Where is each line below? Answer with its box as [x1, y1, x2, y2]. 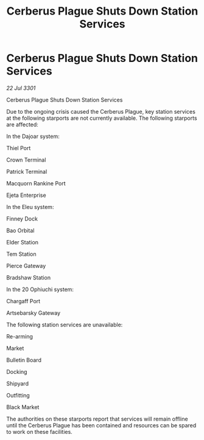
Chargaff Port [6, 297, 41, 304]
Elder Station [6, 238, 38, 246]
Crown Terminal [6, 156, 46, 163]
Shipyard [6, 380, 29, 387]
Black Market [6, 403, 40, 411]
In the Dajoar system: [6, 132, 60, 140]
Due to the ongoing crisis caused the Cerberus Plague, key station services [6, 108, 196, 115]
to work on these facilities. [6, 428, 73, 435]
